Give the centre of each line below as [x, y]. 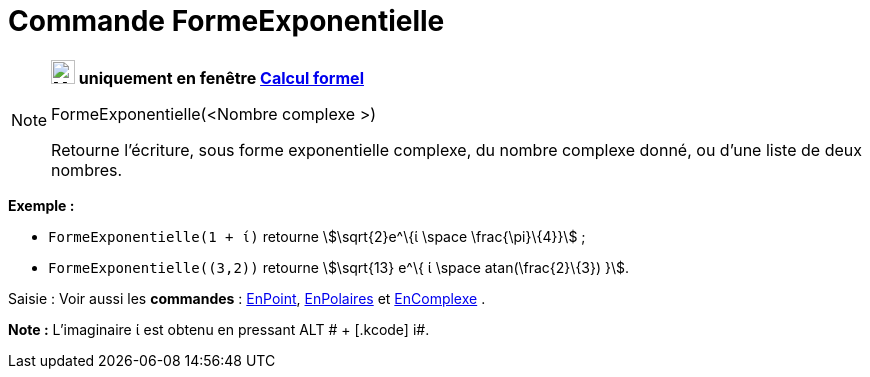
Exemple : [41, 205]
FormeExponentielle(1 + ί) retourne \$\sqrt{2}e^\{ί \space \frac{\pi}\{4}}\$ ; [317, 236]
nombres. [87, 169]
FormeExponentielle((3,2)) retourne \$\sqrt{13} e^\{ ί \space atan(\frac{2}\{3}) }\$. [339, 267]
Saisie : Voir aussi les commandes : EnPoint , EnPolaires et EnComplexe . [247, 298]
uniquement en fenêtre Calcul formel [221, 77]
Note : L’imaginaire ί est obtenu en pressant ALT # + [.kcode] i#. [219, 329]
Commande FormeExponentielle [226, 21]
